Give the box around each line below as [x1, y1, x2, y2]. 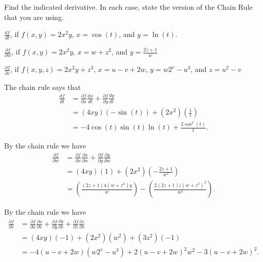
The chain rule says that [4, 81, 81, 92]
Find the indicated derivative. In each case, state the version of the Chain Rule [4, 2, 253, 12]
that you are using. [4, 11, 64, 22]
